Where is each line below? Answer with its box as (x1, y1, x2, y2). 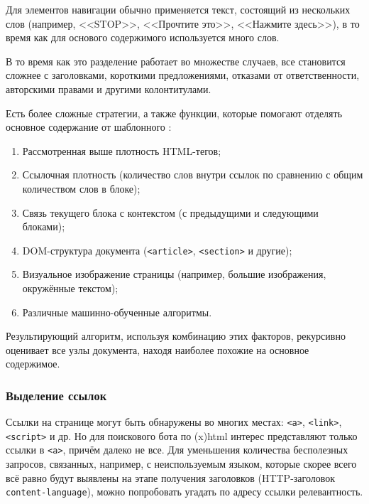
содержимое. (6, 356, 60, 371)
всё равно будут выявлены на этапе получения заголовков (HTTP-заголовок (6, 470, 336, 485)
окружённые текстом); (22, 280, 119, 295)
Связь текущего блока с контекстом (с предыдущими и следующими (22, 205, 319, 220)
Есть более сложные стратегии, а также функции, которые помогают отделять (6, 105, 343, 120)
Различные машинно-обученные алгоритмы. (22, 304, 212, 319)
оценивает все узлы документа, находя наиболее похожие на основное (6, 342, 309, 357)
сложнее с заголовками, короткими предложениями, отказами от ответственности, (6, 68, 360, 82)
